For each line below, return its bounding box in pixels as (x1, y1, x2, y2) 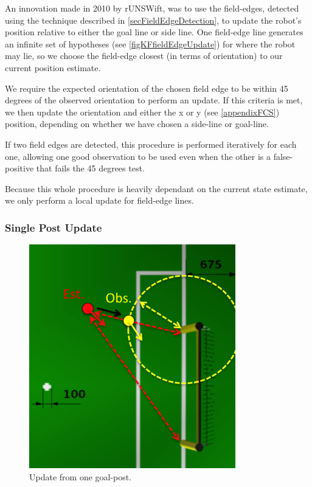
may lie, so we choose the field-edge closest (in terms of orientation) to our (5, 49, 283, 62)
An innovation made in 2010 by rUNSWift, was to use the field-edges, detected (5, 2, 299, 14)
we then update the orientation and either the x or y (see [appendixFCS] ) (5, 105, 280, 118)
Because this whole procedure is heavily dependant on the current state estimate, (5, 182, 308, 195)
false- (273, 150, 293, 162)
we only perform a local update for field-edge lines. (5, 194, 194, 207)
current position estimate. (5, 61, 101, 74)
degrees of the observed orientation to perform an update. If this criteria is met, (5, 94, 303, 106)
